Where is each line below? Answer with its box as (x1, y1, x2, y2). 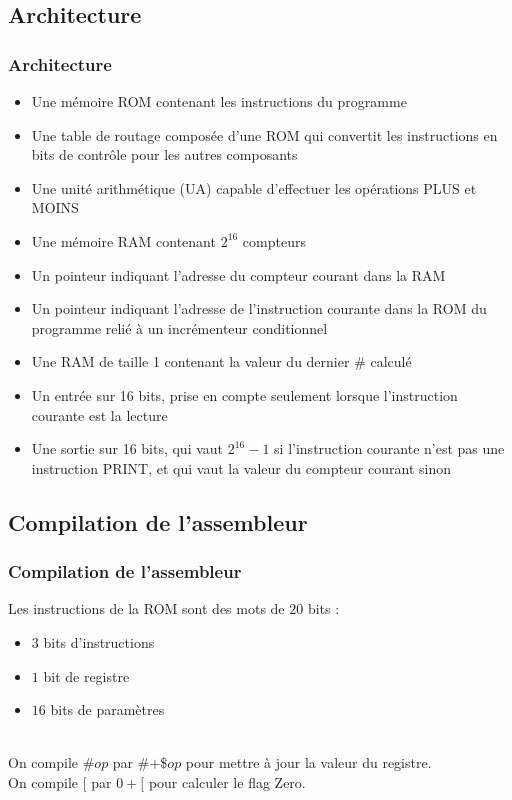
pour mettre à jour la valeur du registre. (185, 752, 432, 773)
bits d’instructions (43, 631, 155, 652)
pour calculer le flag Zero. (148, 771, 306, 792)
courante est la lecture (31, 404, 168, 425)
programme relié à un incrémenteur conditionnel (31, 317, 328, 338)
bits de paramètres (50, 699, 165, 720)
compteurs (242, 230, 306, 251)
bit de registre (43, 665, 130, 686)
